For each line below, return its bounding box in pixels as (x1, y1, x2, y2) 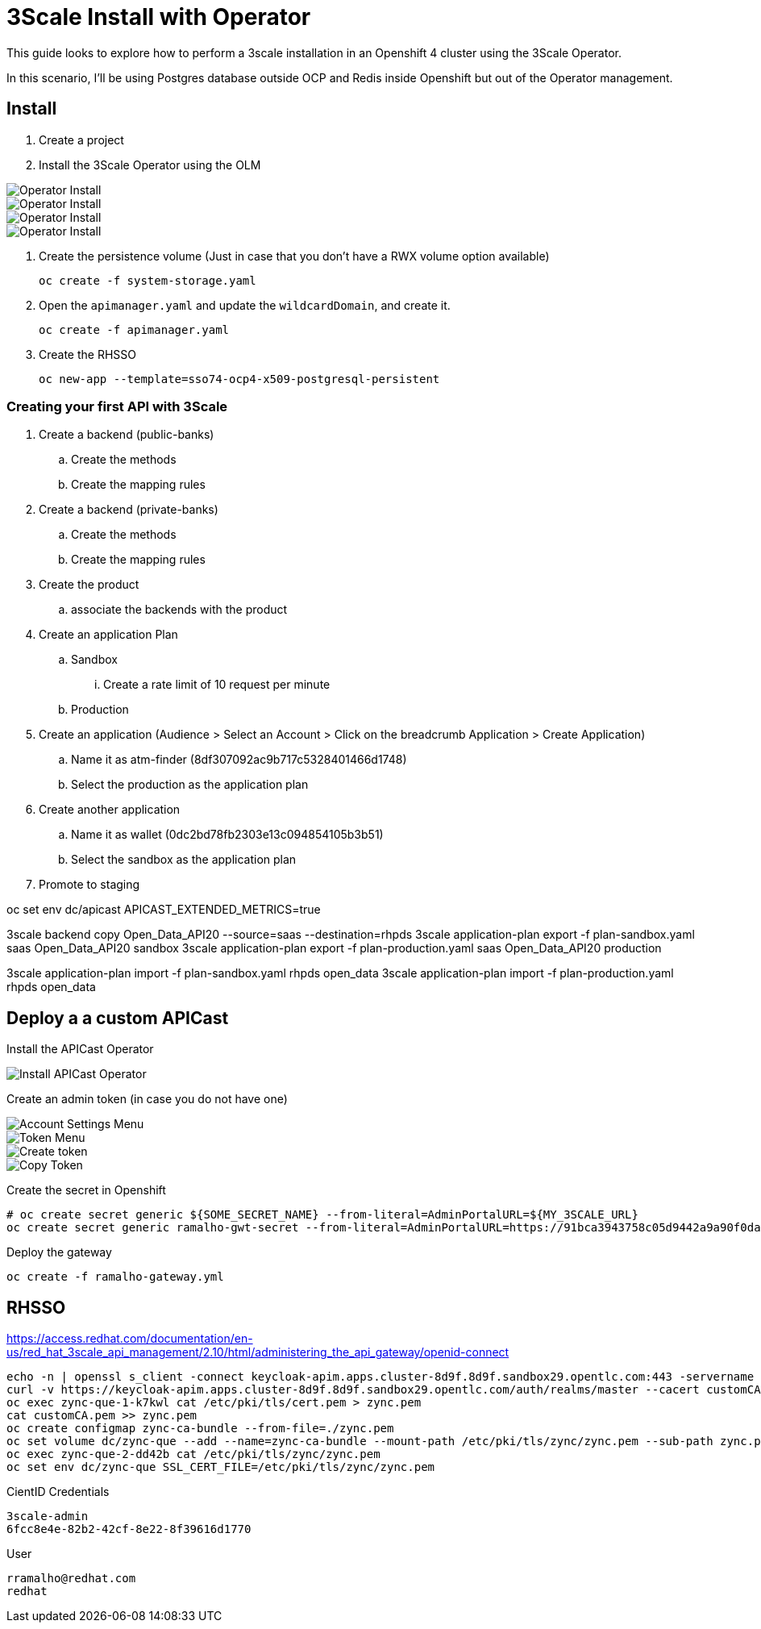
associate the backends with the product (71, 602, 288, 617)
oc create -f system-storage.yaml (39, 273, 256, 287)
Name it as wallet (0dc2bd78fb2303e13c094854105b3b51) (71, 827, 384, 842)
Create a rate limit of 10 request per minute (103, 677, 331, 692)
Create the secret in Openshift (6, 1183, 166, 1198)
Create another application (39, 802, 181, 817)
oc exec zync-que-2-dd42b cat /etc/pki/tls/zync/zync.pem (6, 1448, 380, 1461)
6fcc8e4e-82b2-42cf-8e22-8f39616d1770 (6, 1523, 252, 1536)
